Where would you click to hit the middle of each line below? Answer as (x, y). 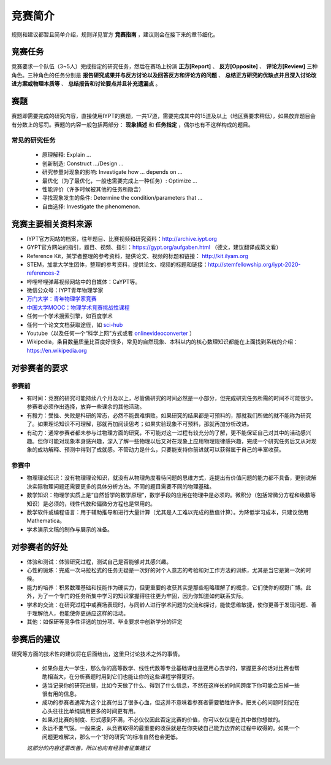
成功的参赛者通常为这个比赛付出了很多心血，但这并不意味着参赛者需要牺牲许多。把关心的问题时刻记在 (171, 702)
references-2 (43, 273)
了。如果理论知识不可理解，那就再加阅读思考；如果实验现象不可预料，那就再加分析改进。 (139, 424)
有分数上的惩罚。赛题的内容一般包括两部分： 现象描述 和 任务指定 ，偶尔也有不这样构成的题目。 (132, 124)
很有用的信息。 (61, 694)
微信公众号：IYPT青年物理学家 (65, 290)
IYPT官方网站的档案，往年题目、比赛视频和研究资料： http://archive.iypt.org (122, 238)
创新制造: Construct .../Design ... (83, 163)
